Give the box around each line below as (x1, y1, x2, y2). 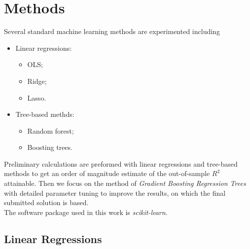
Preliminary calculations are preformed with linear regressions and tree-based (4, 158, 238, 169)
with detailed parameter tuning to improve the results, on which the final (4, 187, 226, 198)
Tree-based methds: (15, 109, 74, 119)
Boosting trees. (27, 142, 72, 152)
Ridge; (27, 75, 47, 86)
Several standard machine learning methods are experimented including (4, 26, 220, 36)
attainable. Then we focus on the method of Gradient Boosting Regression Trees (4, 178, 246, 188)
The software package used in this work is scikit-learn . (4, 207, 168, 217)
